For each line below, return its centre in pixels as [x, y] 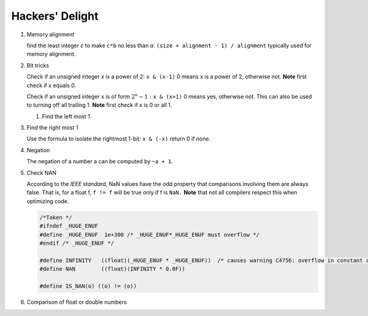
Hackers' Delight [55, 16]
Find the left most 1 [66, 116]
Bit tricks [38, 65]
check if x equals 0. [52, 85]
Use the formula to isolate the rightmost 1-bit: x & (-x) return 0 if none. [119, 139]
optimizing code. [48, 201]
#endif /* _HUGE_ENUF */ [77, 243]
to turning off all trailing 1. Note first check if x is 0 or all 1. [99, 105]
